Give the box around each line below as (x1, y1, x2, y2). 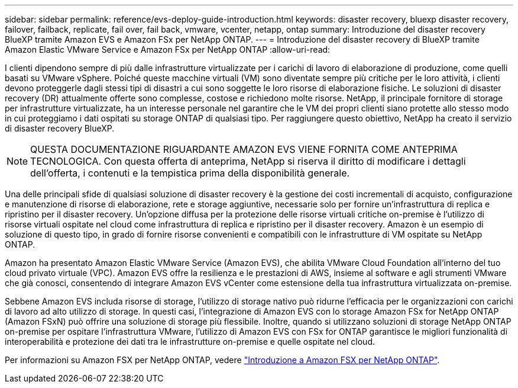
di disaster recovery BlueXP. (5, 123, 115, 133)
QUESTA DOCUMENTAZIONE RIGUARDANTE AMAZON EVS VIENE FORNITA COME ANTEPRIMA (30, 143, 458, 155)
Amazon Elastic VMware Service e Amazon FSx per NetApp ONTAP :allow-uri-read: (5, 44, 331, 54)
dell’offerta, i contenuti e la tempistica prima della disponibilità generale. (30, 167, 350, 179)
